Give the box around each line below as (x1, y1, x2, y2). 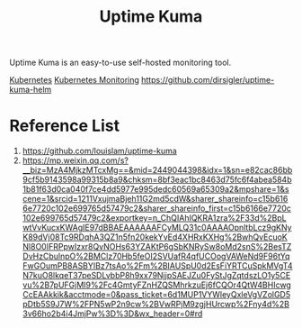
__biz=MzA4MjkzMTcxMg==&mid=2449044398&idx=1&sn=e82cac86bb (22, 165, 293, 176)
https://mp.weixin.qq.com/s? (22, 155, 129, 166)
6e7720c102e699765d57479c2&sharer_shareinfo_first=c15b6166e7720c (22, 203, 292, 214)
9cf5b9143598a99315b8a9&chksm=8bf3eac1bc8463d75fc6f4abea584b (22, 174, 292, 186)
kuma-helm (9, 84, 52, 96)
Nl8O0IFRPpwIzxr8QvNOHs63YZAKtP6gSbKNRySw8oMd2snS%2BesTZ (22, 241, 292, 252)
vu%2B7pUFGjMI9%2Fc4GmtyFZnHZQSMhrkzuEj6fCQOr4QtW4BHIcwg (22, 279, 292, 290)
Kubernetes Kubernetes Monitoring (9, 75, 139, 86)
